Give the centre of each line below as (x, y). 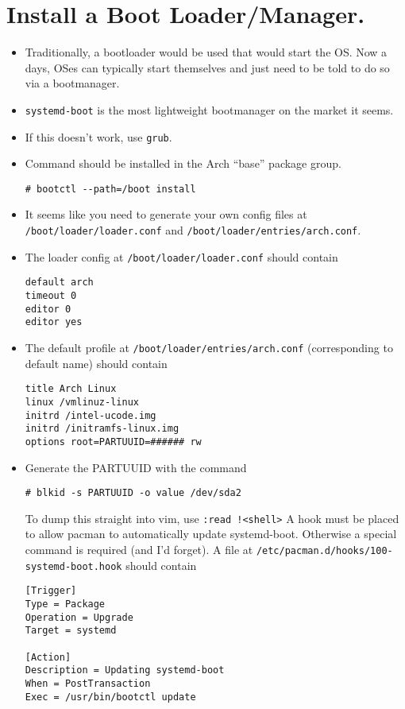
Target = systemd (71, 631)
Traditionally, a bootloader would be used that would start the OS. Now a (206, 52)
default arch (59, 283)
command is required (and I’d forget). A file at (139, 550)
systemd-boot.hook (73, 566)
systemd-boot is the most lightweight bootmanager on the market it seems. (209, 109)
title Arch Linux (71, 389)
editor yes (54, 322)
